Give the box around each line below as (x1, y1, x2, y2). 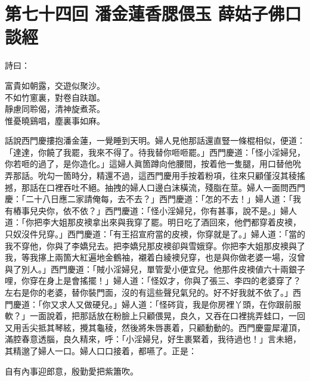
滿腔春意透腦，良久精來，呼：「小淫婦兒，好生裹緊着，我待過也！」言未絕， (5, 333, 301, 345)
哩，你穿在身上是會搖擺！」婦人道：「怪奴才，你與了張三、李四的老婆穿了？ (5, 274, 301, 287)
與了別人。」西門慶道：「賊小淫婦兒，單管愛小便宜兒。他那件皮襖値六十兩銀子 (5, 262, 305, 275)
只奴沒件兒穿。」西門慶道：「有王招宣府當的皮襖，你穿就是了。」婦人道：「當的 (5, 228, 305, 240)
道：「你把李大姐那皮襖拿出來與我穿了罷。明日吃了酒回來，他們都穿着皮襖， (5, 216, 301, 228)
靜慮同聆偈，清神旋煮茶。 (5, 103, 105, 115)
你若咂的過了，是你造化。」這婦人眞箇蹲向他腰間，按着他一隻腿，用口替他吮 (5, 157, 301, 170)
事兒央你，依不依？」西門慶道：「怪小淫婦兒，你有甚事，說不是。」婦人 (21, 204, 297, 216)
